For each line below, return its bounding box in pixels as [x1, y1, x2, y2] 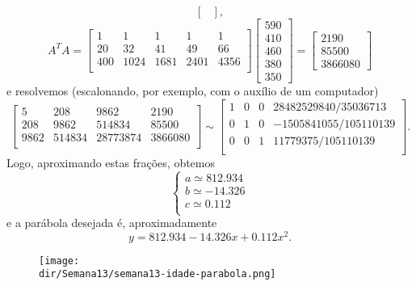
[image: [39, 254, 80, 267]
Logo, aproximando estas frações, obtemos [6, 154, 216, 170]
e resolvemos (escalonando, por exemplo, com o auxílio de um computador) [6, 82, 379, 99]
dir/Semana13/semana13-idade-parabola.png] [39, 268, 276, 280]
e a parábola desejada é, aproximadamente [6, 214, 217, 231]
